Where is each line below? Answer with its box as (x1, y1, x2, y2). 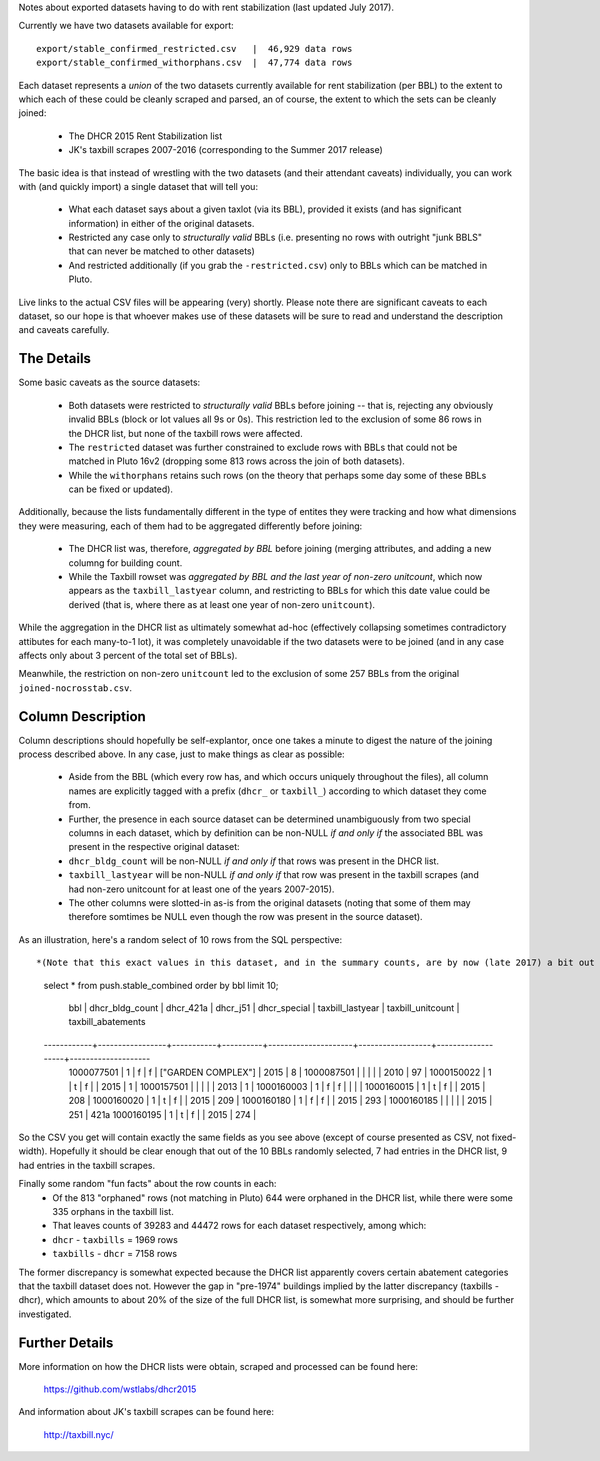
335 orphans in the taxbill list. (52, 1205, 174, 1217)
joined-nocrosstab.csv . (18, 681, 133, 694)
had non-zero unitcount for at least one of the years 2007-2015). (68, 883, 335, 895)
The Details (18, 350, 92, 367)
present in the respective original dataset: (68, 841, 240, 853)
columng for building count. (68, 556, 183, 569)
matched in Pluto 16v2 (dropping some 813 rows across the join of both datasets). (68, 455, 405, 467)
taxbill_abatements (68, 1016, 146, 1028)
